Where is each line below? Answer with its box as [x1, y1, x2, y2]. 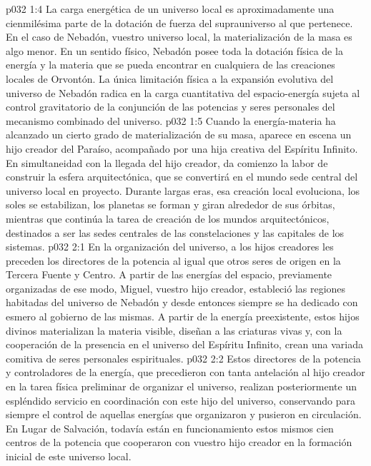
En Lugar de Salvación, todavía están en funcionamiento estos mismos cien [6, 420, 334, 435]
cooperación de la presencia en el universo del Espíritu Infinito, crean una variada [6, 337, 364, 352]
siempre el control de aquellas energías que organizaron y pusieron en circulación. [6, 407, 362, 422]
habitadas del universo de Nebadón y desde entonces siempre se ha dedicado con [6, 295, 358, 310]
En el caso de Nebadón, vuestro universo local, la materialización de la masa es [6, 29, 352, 44]
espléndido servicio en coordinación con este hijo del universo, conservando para [6, 392, 356, 407]
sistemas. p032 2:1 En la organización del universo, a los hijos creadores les [6, 239, 334, 254]
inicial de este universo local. [6, 449, 132, 463]
